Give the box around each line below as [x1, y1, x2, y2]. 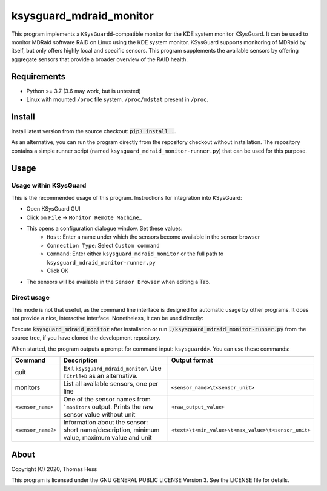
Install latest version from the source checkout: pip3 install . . [11, 127, 176, 134]
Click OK [47, 267, 69, 274]
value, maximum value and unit [63, 433, 152, 442]
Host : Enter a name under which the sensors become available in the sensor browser [47, 233, 260, 240]
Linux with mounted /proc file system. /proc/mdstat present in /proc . [26, 96, 209, 103]
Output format [171, 356, 213, 364]
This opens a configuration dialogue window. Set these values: [26, 225, 183, 232]
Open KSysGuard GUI [26, 205, 81, 213]
